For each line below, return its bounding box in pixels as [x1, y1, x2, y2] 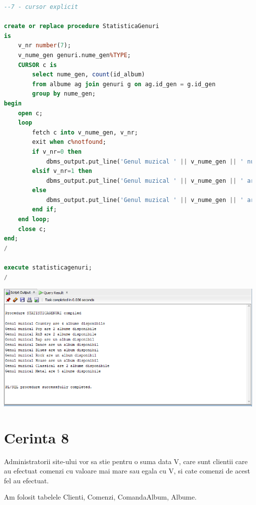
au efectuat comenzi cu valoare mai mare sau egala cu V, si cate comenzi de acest [4, 466, 250, 476]
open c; [18, 109, 43, 117]
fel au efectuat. [4, 475, 49, 485]
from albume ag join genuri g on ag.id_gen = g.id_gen [32, 80, 216, 88]
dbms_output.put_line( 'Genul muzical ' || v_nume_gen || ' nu [46, 158, 255, 165]
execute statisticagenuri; [4, 264, 92, 271]
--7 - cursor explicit [4, 3, 78, 10]
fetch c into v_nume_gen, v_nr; [32, 129, 138, 136]
